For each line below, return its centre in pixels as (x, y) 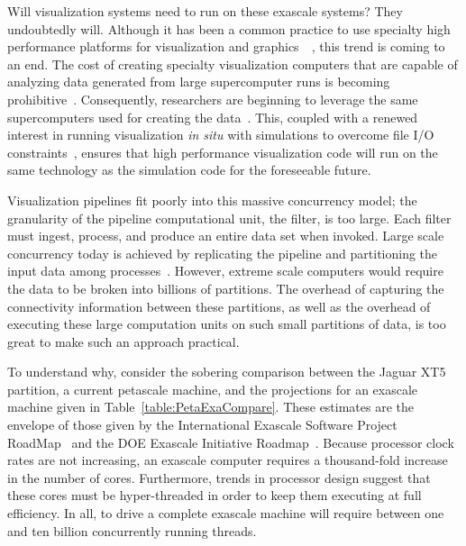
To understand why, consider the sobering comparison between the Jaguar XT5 (227, 372)
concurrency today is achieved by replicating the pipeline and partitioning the (223, 253)
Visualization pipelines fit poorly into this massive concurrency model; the (212, 200)
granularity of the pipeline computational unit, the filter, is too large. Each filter (229, 218)
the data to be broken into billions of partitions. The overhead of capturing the (226, 288)
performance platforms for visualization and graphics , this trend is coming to (226, 46)
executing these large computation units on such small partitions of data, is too (227, 324)
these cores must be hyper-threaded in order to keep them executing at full (215, 495)
